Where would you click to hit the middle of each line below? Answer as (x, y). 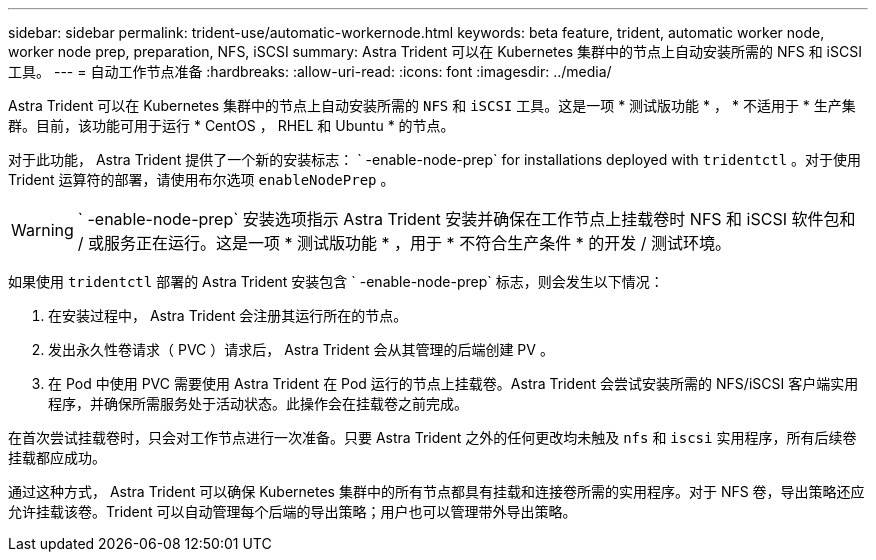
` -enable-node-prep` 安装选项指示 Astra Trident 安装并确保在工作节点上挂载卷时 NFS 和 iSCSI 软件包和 (466, 219)
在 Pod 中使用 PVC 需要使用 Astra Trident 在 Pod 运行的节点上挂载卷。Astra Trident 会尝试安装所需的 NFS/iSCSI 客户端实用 (453, 383)
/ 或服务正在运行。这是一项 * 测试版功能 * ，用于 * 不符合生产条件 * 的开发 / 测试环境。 (404, 243)
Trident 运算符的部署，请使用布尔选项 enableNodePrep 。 (201, 179)
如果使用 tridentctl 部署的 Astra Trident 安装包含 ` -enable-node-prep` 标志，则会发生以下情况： (336, 281)
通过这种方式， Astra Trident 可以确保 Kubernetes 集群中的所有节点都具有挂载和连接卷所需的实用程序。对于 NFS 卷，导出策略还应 (436, 491)
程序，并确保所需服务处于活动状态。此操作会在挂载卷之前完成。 (258, 403)
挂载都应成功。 (57, 457)
